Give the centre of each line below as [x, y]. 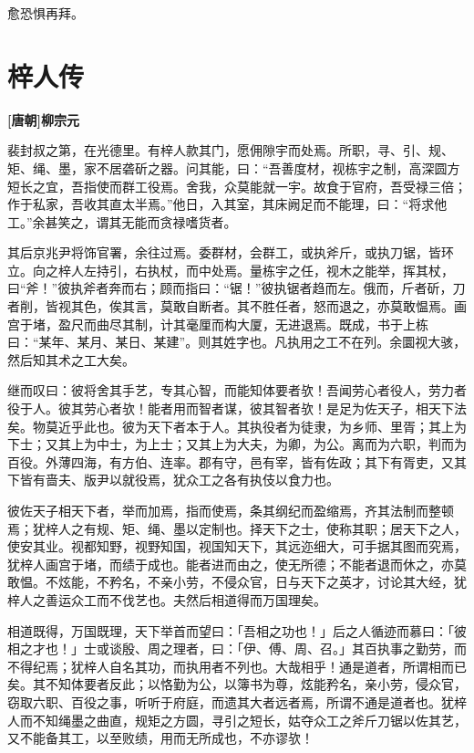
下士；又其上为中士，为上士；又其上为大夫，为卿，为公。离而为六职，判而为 [237, 444]
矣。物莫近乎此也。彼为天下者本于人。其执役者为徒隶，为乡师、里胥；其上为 [237, 426]
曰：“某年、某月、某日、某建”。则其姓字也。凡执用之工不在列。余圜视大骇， [237, 342]
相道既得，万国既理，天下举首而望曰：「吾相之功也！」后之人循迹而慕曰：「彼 [237, 630]
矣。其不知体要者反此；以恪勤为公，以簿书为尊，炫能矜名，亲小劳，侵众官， [237, 684]
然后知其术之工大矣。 [71, 359]
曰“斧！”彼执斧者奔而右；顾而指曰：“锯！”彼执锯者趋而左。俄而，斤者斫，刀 [237, 288]
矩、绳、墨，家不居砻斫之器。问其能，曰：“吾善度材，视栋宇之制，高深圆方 [234, 167]
